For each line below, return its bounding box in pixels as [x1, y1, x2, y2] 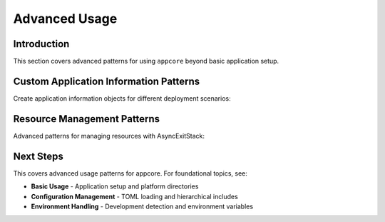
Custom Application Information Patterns [13, 75, 200, 87]
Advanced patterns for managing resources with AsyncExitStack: [13, 131, 205, 140]
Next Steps [13, 150, 63, 162]
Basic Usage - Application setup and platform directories [31, 182, 199, 191]
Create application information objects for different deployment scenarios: [13, 94, 231, 103]
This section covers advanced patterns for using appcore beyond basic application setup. [13, 57, 279, 66]
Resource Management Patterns [13, 113, 160, 125]
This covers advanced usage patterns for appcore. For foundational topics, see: [13, 168, 247, 178]
